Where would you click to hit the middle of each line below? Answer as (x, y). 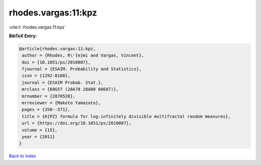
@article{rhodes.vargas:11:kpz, (58, 49)
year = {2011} (38, 137)
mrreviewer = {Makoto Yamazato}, (61, 103)
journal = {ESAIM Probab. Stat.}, (63, 82)
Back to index (22, 156)
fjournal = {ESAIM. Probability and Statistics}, (82, 69)
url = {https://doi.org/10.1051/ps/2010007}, (77, 123)
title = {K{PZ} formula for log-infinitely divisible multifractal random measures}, (126, 116)
